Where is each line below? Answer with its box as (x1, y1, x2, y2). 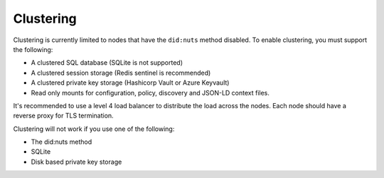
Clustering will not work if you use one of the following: (13, 125, 175, 133)
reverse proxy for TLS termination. (13, 111, 114, 120)
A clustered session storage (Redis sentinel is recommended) (31, 68, 211, 77)
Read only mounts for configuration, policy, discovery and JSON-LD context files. (31, 88, 270, 97)
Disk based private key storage (31, 157, 122, 166)
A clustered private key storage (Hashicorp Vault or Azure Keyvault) (31, 78, 230, 87)
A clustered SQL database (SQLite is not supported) (31, 58, 183, 67)
